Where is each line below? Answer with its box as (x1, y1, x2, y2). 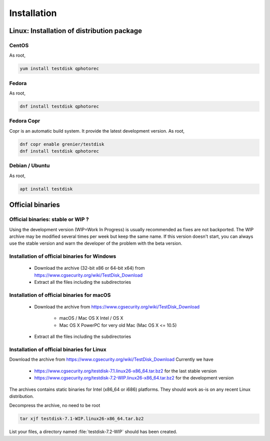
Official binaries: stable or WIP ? (9, 216, 89, 223)
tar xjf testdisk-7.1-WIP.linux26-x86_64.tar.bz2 (19, 416, 144, 421)
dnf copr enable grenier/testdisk (19, 141, 104, 147)
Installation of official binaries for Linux (9, 346, 107, 353)
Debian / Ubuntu (9, 162, 50, 169)
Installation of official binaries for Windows (9, 253, 116, 260)
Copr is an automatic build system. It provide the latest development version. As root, (9, 128, 185, 134)
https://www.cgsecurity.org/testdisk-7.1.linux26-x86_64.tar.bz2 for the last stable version (34, 368, 217, 374)
